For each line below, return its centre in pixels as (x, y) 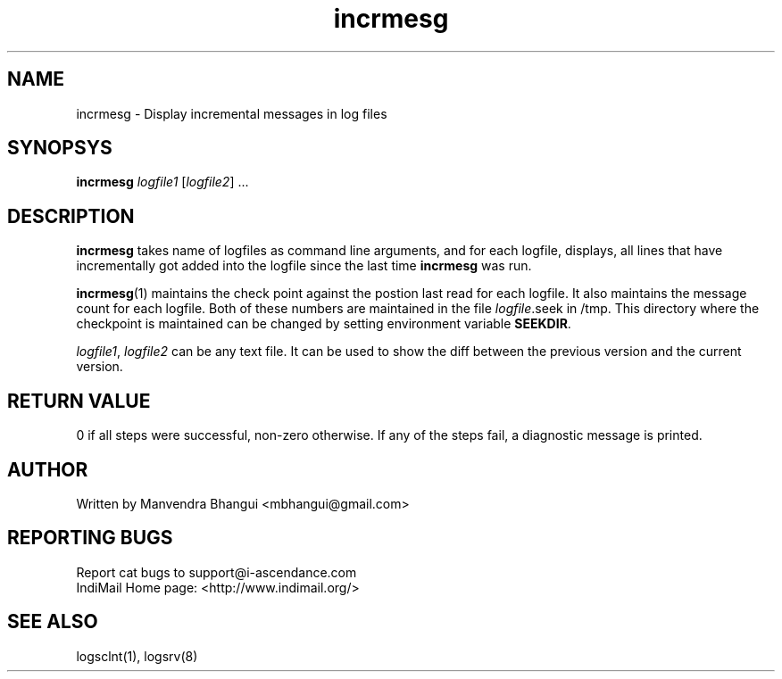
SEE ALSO (53, 622)
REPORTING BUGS (90, 538)
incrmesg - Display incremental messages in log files (232, 113)
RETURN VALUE (79, 401)
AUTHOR (48, 469)
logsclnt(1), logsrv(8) (137, 656)
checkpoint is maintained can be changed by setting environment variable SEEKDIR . (324, 324)
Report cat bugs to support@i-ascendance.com (216, 572)
